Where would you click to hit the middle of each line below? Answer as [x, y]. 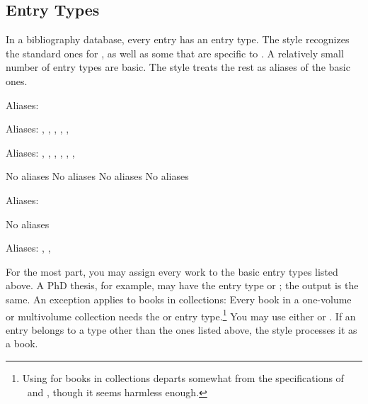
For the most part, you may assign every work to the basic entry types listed [172, 271]
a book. [22, 343]
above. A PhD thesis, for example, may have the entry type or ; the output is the [182, 285]
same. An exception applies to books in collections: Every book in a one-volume [179, 299]
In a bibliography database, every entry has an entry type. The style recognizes [178, 39]
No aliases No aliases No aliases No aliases [97, 176]
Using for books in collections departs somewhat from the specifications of [183, 377]
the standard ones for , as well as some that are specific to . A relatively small [175, 53]
